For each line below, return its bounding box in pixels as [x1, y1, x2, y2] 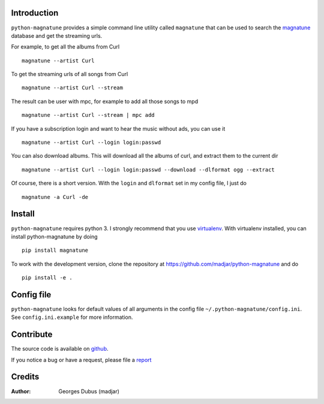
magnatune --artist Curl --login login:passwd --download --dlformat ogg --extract [22, 166, 275, 173]
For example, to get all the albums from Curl [11, 43, 120, 50]
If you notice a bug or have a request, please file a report [11, 356, 152, 363]
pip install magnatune [22, 247, 89, 254]
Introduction [11, 8, 59, 18]
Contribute [11, 330, 53, 340]
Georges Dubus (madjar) [58, 387, 120, 395]
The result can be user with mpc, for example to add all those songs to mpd [11, 98, 199, 105]
